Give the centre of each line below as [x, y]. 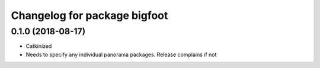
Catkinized [39, 46]
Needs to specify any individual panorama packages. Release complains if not [121, 54]
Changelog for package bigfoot [89, 15]
